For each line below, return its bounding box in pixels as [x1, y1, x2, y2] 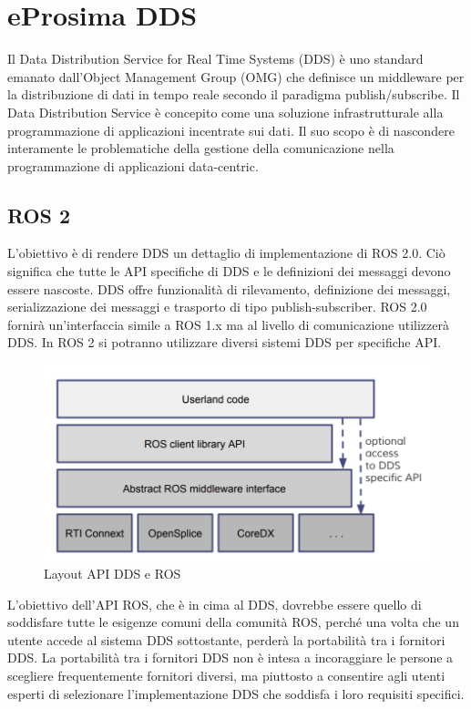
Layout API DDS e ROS [44, 564, 181, 583]
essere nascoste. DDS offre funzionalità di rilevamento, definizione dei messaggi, [7, 279, 451, 298]
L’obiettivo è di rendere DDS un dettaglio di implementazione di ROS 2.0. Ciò [7, 243, 445, 262]
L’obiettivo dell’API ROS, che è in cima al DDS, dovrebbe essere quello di [7, 594, 422, 613]
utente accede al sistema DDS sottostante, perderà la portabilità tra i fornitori [7, 630, 445, 649]
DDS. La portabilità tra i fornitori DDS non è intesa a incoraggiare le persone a [7, 648, 454, 667]
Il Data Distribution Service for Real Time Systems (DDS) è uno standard [7, 49, 424, 68]
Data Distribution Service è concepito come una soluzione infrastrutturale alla [7, 102, 444, 121]
